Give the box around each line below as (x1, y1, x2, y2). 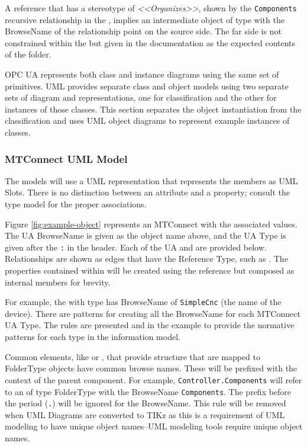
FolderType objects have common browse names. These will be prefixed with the (5, 362, 298, 374)
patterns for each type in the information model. (5, 331, 180, 343)
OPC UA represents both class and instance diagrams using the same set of (5, 68, 279, 81)
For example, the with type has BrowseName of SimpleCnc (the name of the (5, 296, 282, 308)
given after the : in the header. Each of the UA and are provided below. (5, 240, 267, 253)
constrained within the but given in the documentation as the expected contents (5, 36, 296, 49)
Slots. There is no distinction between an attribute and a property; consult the (5, 186, 290, 198)
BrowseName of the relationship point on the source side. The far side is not (5, 25, 282, 37)
